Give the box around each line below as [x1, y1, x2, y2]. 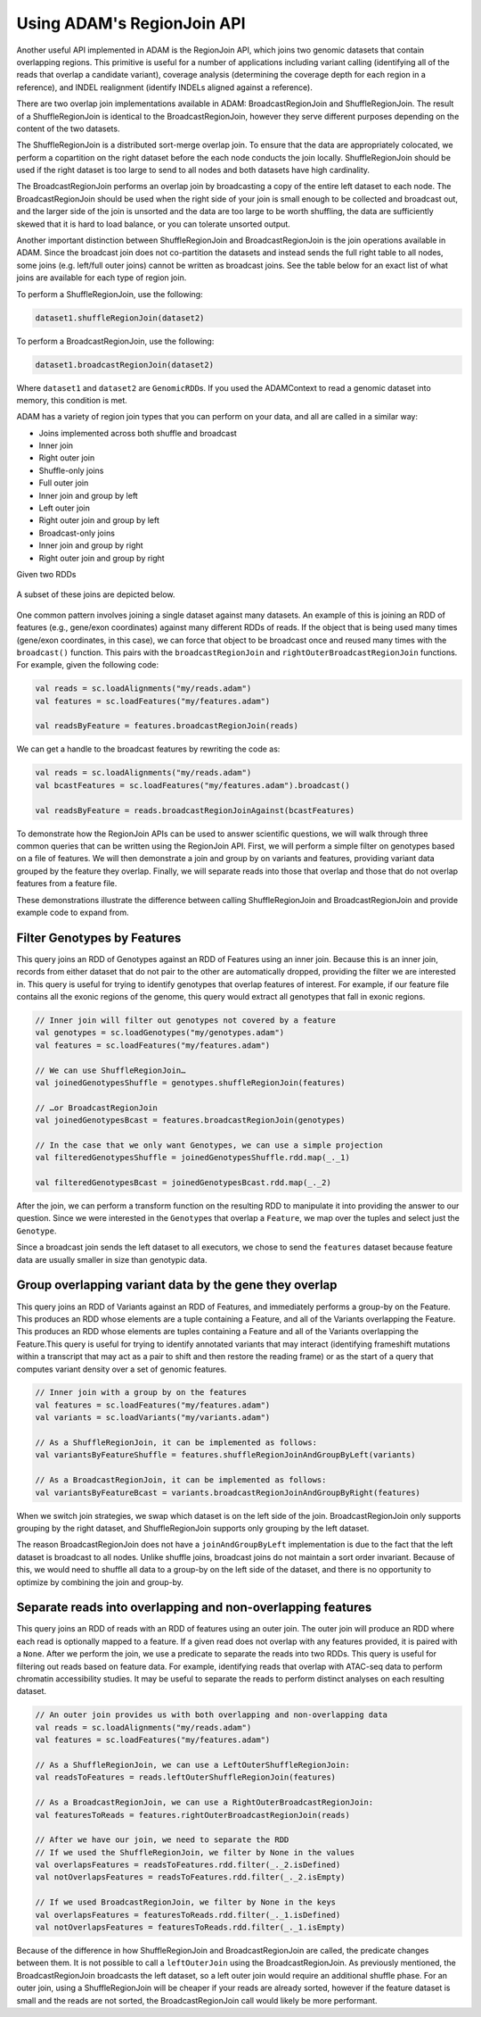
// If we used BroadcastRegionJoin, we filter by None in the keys [35, 1897, 337, 1907]
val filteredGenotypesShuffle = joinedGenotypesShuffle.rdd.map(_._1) [35, 1152, 351, 1163]
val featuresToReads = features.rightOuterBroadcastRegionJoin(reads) [35, 1810, 351, 1820]
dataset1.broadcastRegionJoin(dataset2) [35, 360, 214, 369]
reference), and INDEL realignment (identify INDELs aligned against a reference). [16, 81, 314, 93]
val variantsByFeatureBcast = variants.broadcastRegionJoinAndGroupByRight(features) [35, 1487, 420, 1498]
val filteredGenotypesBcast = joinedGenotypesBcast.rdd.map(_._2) [35, 1178, 331, 1188]
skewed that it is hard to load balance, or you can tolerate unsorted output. [16, 219, 291, 229]
